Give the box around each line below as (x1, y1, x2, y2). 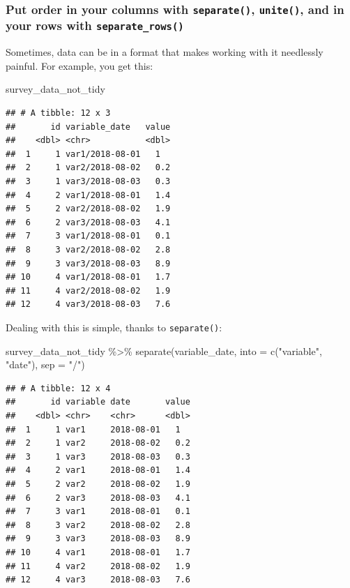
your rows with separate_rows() (6, 17, 184, 34)
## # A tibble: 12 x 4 (6, 383, 111, 393)
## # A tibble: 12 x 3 (6, 108, 111, 119)
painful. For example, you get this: (6, 58, 153, 73)
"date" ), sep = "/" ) (6, 357, 85, 372)
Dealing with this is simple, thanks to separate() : (6, 319, 222, 334)
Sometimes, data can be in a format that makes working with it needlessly (6, 45, 324, 59)
